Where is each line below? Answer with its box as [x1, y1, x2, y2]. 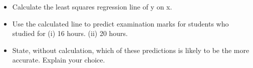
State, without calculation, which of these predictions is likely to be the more [12, 44, 249, 55]
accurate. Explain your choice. [12, 54, 105, 65]
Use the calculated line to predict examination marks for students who [12, 18, 229, 28]
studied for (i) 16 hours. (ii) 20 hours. [12, 28, 128, 38]
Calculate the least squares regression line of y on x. [12, 1, 172, 11]
